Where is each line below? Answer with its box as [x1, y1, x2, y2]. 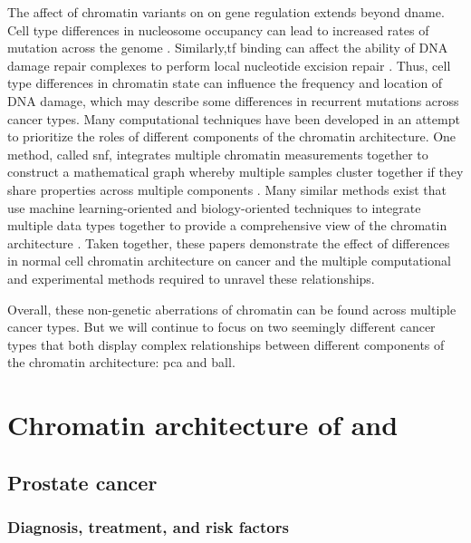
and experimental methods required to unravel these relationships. [7, 268, 375, 287]
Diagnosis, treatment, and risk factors [7, 515, 289, 538]
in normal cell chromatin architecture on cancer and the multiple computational [7, 251, 451, 270]
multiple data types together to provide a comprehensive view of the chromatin [7, 216, 447, 235]
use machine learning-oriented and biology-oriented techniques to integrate [7, 198, 421, 217]
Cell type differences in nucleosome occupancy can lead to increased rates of [7, 20, 429, 39]
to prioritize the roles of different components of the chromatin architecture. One [7, 127, 457, 146]
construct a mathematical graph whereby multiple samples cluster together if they [7, 162, 464, 181]
